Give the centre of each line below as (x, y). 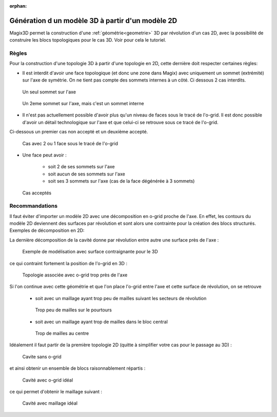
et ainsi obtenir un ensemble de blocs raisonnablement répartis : (77, 368)
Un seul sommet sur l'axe (49, 92)
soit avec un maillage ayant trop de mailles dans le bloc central (101, 322)
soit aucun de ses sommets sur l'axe (86, 174)
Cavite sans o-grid (42, 356)
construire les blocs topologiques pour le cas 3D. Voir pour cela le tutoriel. (88, 40)
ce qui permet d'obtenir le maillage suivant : (56, 391)
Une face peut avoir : (44, 155)
